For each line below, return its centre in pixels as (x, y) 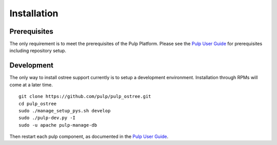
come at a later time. (31, 85)
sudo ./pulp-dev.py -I (47, 118)
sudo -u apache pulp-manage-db (58, 125)
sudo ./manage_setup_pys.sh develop (65, 111)
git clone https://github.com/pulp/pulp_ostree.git (85, 96)
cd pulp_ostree (38, 104)
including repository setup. (38, 51)
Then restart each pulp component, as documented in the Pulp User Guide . (89, 137)
